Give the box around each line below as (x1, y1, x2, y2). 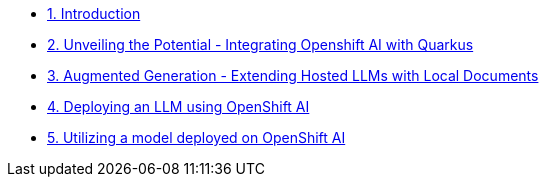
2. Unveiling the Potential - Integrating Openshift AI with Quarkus (47, 36, 474, 53)
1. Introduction (47, 5, 141, 22)
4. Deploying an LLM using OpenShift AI (47, 98, 310, 115)
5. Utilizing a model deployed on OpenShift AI (47, 129, 346, 146)
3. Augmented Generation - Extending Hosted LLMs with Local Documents (47, 67, 539, 84)
